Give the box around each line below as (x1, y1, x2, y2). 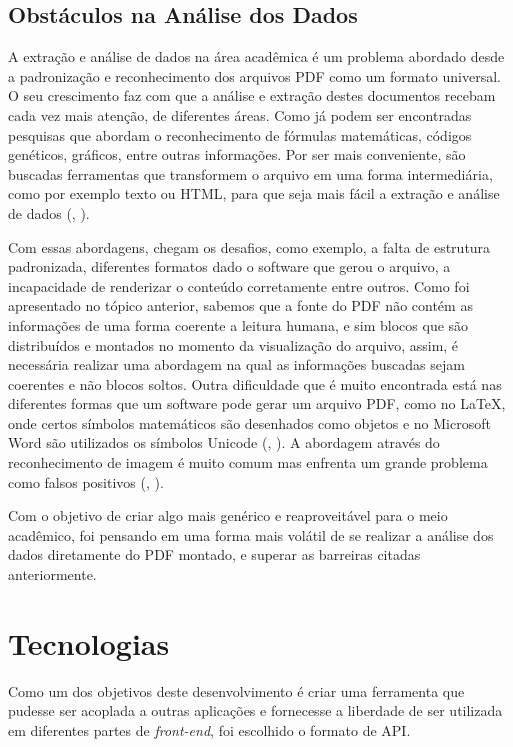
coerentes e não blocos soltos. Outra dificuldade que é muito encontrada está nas (8, 373, 502, 394)
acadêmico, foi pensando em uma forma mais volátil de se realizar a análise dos (8, 524, 494, 545)
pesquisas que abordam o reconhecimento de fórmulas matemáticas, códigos (8, 124, 472, 145)
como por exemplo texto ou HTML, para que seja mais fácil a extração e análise (8, 183, 500, 204)
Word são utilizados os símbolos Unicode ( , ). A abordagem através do (8, 432, 440, 453)
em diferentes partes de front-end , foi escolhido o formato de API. (8, 719, 411, 740)
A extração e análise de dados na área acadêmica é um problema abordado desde (8, 46, 505, 67)
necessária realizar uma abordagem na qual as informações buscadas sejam (8, 354, 465, 375)
